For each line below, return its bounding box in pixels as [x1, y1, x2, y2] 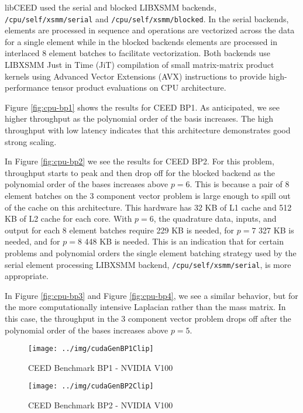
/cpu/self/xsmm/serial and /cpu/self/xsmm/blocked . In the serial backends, [5, 12, 289, 25]
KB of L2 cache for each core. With [5, 212, 132, 225]
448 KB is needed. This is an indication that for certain [84, 235, 284, 247]
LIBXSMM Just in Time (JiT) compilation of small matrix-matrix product [5, 58, 274, 71]
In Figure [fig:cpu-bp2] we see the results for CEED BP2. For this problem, [5, 155, 274, 167]
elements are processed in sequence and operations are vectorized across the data [5, 24, 295, 36]
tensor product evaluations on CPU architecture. [51, 81, 226, 94]
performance [5, 81, 49, 94]
